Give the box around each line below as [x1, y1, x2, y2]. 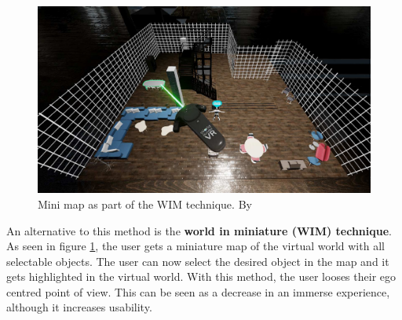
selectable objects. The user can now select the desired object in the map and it [6, 253, 389, 269]
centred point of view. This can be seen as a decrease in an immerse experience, [6, 283, 390, 300]
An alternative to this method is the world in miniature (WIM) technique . [6, 222, 392, 238]
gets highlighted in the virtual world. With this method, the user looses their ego [6, 268, 397, 285]
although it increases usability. [6, 299, 152, 315]
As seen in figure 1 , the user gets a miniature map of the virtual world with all [6, 238, 385, 254]
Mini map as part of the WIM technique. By [38, 195, 252, 212]
